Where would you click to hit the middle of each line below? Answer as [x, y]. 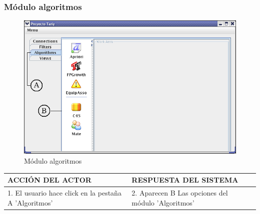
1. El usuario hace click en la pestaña [64, 192]
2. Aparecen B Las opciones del [180, 192]
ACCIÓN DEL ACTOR [49, 180]
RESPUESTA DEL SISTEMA [185, 180]
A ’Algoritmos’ [30, 202]
